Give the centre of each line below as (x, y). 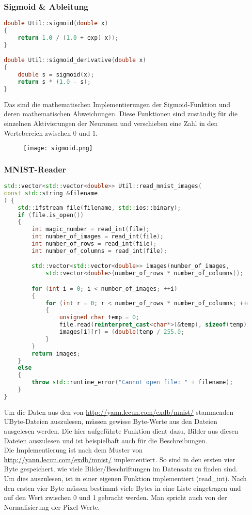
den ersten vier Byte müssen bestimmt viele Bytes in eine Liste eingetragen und (123, 488)
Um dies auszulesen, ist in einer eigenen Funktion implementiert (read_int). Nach (126, 478)
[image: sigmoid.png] (58, 148)
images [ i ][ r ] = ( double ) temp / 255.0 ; (122, 332)
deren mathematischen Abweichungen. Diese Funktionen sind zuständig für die (121, 114)
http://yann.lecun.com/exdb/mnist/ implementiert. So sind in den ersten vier (120, 459)
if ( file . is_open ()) (51, 215)
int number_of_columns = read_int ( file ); (99, 251)
